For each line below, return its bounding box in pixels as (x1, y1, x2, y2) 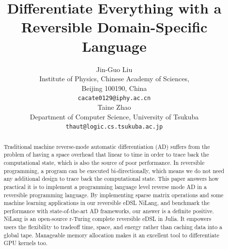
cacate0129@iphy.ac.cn (77, 95, 151, 102)
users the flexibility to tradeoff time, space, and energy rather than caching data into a (3, 223, 223, 231)
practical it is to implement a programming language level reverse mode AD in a (3, 182, 207, 190)
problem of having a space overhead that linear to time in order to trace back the (3, 150, 209, 159)
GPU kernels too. (3, 239, 47, 247)
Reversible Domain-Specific (21, 17, 208, 37)
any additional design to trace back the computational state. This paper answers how (3, 175, 219, 183)
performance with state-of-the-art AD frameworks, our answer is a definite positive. (3, 206, 214, 215)
